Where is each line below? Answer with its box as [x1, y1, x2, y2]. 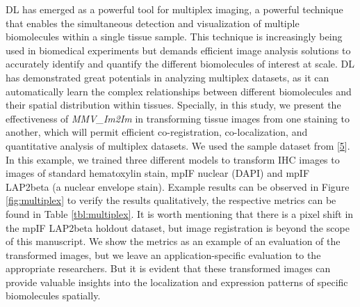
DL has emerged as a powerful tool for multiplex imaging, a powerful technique [6, 2, 343, 16]
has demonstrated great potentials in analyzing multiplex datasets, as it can [6, 70, 329, 84]
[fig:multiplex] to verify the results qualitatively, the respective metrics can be [6, 193, 336, 207]
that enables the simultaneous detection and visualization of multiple [6, 15, 300, 30]
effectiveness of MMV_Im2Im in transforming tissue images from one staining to [6, 111, 350, 125]
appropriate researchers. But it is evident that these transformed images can [6, 261, 331, 276]
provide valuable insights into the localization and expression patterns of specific [6, 274, 348, 289]
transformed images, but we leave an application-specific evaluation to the [6, 247, 321, 262]
